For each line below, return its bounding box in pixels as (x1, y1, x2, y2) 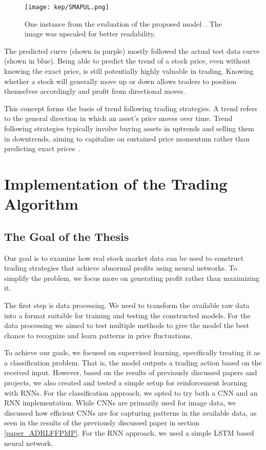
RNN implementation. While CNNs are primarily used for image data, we (4, 397, 236, 408)
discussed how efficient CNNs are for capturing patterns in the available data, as (4, 407, 257, 418)
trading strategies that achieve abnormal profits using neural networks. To (4, 262, 237, 273)
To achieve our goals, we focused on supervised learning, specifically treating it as (4, 347, 260, 358)
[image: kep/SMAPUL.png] (25, 4, 109, 11)
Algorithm (4, 193, 78, 214)
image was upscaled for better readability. (25, 28, 156, 39)
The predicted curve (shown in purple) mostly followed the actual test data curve (4, 45, 260, 56)
